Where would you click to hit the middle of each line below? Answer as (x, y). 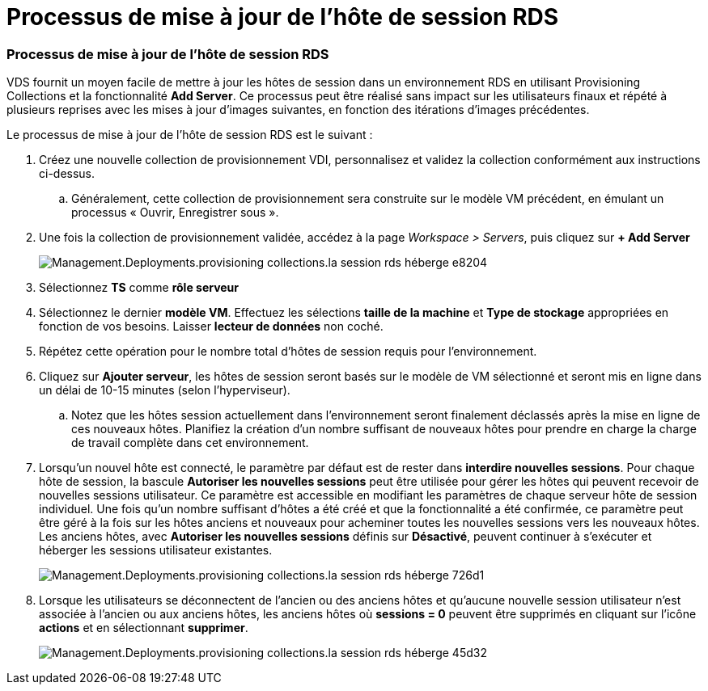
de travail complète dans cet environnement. (190, 443)
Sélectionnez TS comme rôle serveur (139, 288)
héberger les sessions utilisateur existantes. (156, 550)
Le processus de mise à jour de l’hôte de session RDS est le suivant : (190, 135)
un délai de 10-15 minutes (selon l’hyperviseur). (165, 390)
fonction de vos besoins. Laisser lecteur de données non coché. (211, 327)
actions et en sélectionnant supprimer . (144, 628)
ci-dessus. (67, 174)
